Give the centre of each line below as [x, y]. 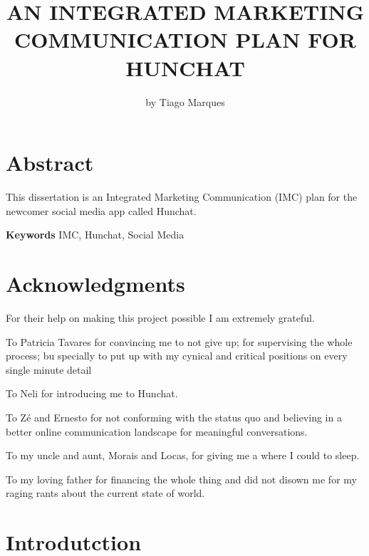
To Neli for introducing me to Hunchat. [92, 393]
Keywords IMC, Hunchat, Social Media [95, 235]
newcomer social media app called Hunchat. [101, 210]
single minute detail [49, 369]
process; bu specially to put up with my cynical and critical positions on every [177, 356]
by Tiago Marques [185, 101]
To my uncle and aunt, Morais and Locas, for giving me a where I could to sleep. [183, 455]
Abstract [50, 163]
